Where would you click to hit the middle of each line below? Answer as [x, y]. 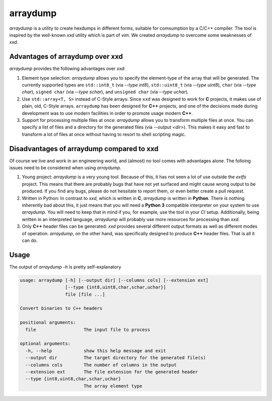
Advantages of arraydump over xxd [66, 57]
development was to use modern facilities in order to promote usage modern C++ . [108, 113]
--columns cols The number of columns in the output [101, 365]
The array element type [113, 386]
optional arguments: [45, 344]
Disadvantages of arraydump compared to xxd [84, 149]
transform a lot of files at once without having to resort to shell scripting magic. [104, 134]
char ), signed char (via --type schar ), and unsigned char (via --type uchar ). [105, 92]
